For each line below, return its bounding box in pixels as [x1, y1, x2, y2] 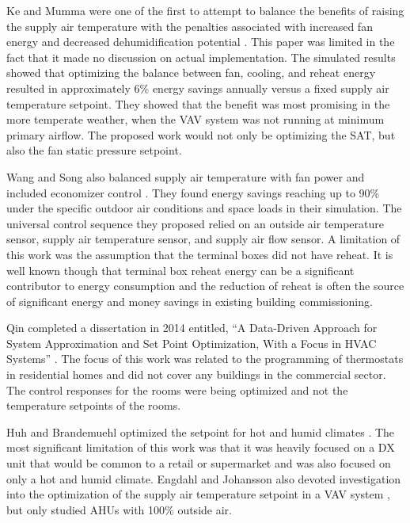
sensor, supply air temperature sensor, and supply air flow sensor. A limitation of [6, 231, 401, 247]
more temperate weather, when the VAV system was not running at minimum [6, 111, 385, 128]
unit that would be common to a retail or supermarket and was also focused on [6, 455, 391, 471]
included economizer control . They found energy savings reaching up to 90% [6, 184, 380, 200]
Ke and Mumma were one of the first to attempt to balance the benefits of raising [6, 2, 404, 18]
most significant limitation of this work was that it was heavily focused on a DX [6, 439, 395, 456]
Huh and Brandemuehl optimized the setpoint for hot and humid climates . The [6, 423, 395, 440]
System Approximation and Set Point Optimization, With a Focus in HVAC [6, 334, 377, 351]
